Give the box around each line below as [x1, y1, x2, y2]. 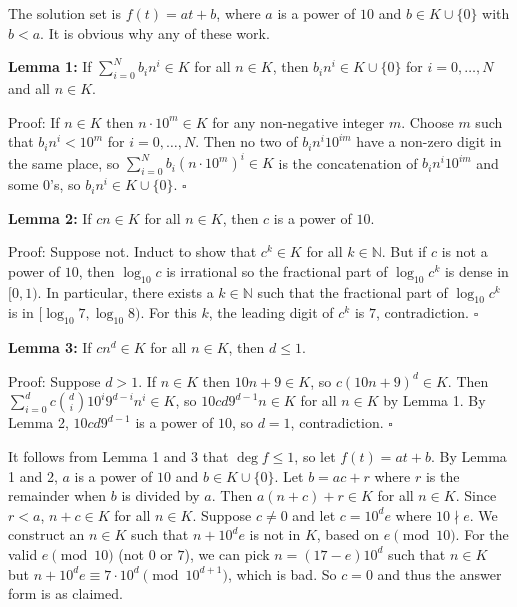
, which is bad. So [227, 563, 337, 584]
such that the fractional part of [257, 281, 448, 302]
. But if [381, 241, 427, 262]
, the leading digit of [208, 302, 334, 323]
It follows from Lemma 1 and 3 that [8, 446, 229, 467]
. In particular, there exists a [37, 281, 214, 302]
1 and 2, [8, 465, 58, 486]
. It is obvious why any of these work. [40, 22, 270, 43]
